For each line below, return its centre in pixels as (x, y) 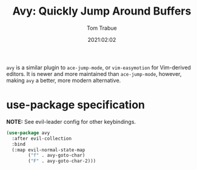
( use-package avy (28, 133)
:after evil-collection (42, 138)
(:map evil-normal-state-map (48, 150)
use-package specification (76, 105)
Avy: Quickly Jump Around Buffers (102, 11)
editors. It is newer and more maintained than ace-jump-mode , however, (94, 73)
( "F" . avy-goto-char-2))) (62, 161)
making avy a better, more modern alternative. (64, 80)
